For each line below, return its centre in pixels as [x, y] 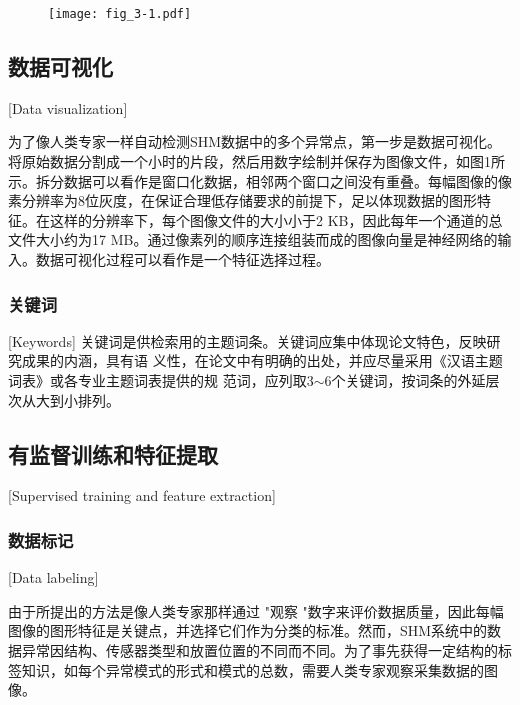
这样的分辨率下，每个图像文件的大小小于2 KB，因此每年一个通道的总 [276, 219]
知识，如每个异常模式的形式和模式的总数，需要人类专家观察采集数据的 [252, 669]
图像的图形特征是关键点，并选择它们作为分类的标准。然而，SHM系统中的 [248, 630]
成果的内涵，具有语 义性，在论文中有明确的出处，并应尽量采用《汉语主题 [262, 360]
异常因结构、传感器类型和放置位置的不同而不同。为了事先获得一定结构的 [259, 650]
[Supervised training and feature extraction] [142, 495]
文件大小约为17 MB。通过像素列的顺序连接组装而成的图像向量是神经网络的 [253, 239]
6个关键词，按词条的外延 [405, 380]
